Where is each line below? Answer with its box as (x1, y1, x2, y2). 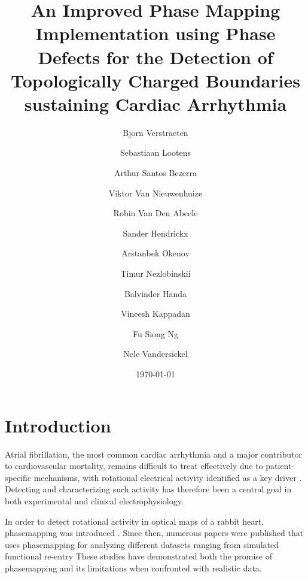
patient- (266, 459, 295, 472)
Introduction (5, 413, 111, 437)
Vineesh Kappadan (121, 307, 190, 320)
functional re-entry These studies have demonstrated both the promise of (5, 550, 272, 562)
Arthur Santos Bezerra (114, 167, 197, 179)
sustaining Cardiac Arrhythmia (24, 91, 287, 116)
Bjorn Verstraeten (123, 126, 188, 138)
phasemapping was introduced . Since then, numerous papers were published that (5, 526, 304, 539)
